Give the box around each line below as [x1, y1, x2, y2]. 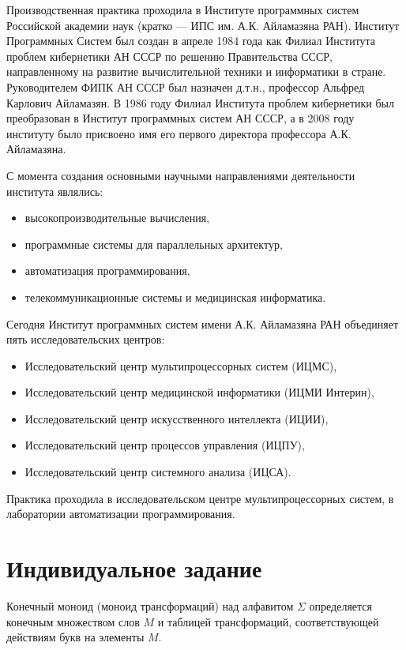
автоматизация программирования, [24, 262, 190, 279]
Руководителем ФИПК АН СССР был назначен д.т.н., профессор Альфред [6, 78, 365, 95]
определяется [309, 597, 373, 614]
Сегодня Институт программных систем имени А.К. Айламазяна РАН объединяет [6, 315, 399, 332]
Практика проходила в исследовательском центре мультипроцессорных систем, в [6, 490, 394, 506]
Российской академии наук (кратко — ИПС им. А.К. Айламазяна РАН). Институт [6, 17, 400, 33]
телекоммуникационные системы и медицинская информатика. [24, 288, 326, 305]
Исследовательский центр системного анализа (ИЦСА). [24, 464, 291, 480]
